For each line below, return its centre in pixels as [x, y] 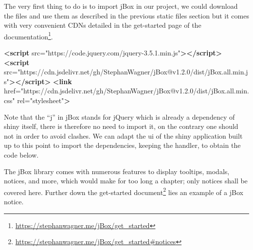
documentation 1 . [28, 36]
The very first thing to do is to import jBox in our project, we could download [121, 6]
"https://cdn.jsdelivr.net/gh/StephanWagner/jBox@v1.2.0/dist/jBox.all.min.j [133, 72]
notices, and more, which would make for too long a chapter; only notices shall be [126, 181]
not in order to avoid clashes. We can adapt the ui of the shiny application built [123, 135]
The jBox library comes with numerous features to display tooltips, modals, [117, 171]
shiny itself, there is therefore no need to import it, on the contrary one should [121, 126]
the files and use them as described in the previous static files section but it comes [126, 15]
